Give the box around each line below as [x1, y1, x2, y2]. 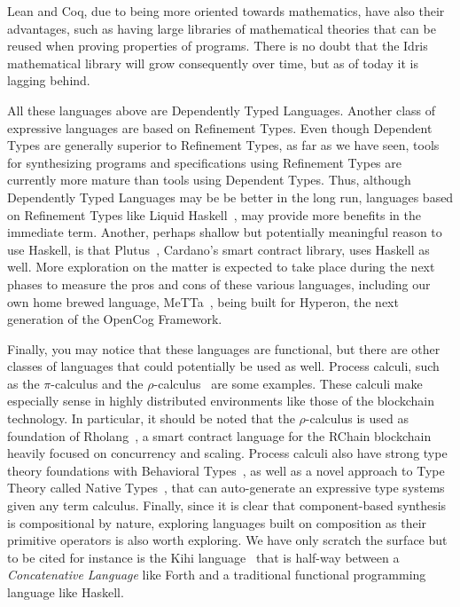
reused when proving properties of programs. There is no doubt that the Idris [7, 36, 428, 55]
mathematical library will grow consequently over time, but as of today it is [7, 53, 418, 72]
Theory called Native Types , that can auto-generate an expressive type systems [7, 478, 445, 497]
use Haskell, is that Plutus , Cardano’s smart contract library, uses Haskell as [7, 240, 430, 258]
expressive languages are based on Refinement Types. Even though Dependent [7, 118, 433, 137]
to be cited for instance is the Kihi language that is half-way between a [7, 548, 400, 566]
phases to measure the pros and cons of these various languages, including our [7, 274, 431, 293]
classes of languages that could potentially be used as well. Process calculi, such [7, 357, 440, 375]
